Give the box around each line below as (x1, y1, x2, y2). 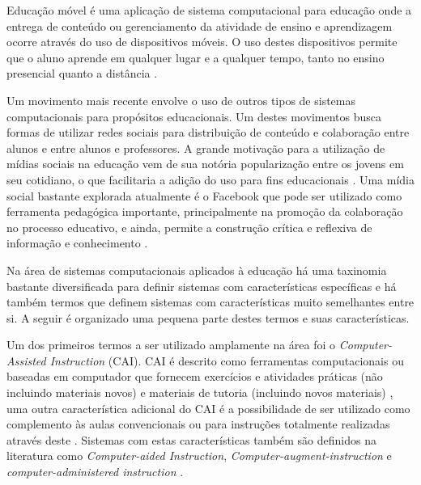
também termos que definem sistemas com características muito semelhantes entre (6, 293, 415, 310)
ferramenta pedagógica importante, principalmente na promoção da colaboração (6, 203, 403, 220)
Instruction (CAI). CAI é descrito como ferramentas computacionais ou (49, 352, 404, 369)
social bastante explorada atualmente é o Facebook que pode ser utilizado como (6, 187, 402, 204)
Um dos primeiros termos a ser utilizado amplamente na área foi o (6, 336, 336, 353)
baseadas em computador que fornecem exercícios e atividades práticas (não (6, 368, 383, 385)
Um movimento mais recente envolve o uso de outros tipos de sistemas (6, 91, 356, 108)
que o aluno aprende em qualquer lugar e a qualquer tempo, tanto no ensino (6, 48, 385, 65)
